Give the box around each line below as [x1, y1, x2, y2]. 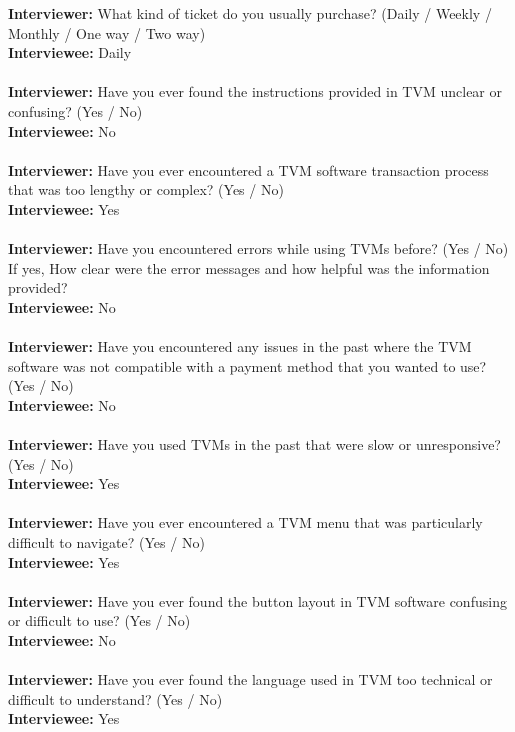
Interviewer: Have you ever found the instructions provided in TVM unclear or [8, 81, 502, 102]
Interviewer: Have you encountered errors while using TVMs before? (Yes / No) [8, 238, 509, 259]
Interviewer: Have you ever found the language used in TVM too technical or [8, 669, 493, 690]
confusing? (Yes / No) [8, 100, 143, 121]
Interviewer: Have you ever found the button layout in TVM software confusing [8, 590, 507, 611]
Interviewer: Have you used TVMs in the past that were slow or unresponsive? [8, 434, 501, 455]
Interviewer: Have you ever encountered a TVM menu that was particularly [8, 512, 483, 533]
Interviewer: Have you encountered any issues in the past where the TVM [8, 336, 472, 357]
